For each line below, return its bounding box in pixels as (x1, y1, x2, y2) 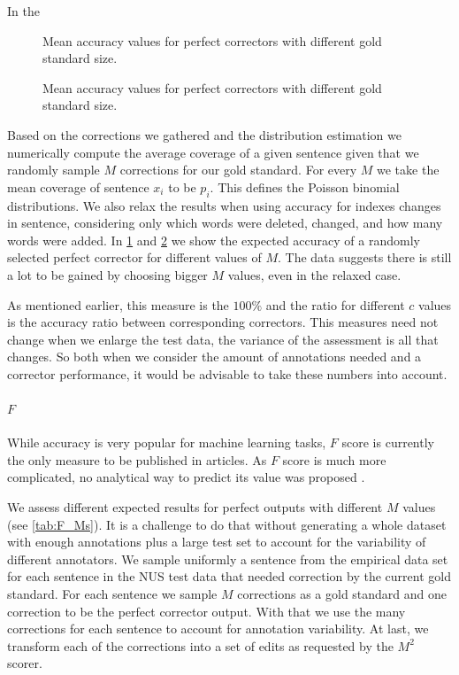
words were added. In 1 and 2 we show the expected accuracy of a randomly (7, 230, 420, 249)
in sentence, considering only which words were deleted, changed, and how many (7, 213, 443, 232)
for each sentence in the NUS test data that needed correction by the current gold (7, 567, 451, 586)
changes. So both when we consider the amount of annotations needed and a (7, 347, 422, 366)
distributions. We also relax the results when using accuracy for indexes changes (7, 196, 441, 214)
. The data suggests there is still (278, 248, 452, 267)
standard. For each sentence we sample (7, 585, 218, 603)
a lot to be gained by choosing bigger (7, 265, 208, 283)
